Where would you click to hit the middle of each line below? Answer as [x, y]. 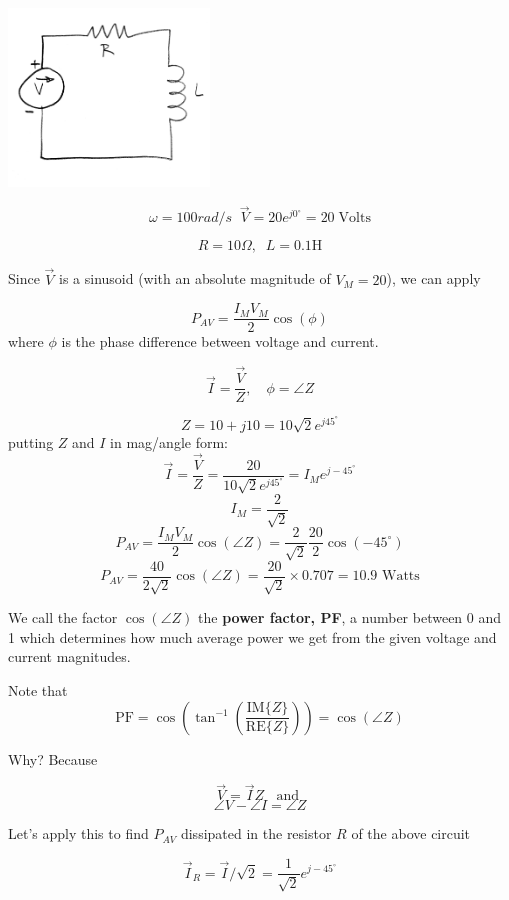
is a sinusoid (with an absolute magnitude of [195, 278]
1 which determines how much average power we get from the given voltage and [252, 636]
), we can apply [433, 278]
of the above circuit [411, 833]
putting [31, 441]
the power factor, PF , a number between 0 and [350, 617]
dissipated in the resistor [256, 833]
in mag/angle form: [169, 441]
